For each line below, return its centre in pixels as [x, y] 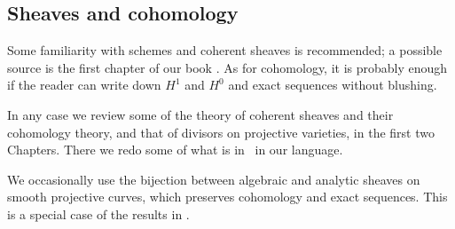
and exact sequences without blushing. [333, 85]
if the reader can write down [84, 85]
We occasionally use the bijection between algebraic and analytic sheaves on [214, 179]
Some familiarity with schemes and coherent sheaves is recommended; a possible [225, 50]
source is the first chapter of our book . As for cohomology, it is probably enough [227, 67]
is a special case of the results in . [98, 213]
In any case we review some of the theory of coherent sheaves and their [200, 114]
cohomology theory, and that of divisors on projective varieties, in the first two [221, 132]
